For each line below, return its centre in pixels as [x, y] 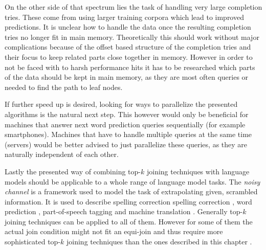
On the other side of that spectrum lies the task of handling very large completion [134, 7]
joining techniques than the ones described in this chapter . [159, 242]
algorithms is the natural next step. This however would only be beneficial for [127, 114]
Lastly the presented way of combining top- [73, 171]
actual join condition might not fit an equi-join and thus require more [114, 231]
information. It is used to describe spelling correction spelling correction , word [128, 201]
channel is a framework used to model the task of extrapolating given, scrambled [131, 191]
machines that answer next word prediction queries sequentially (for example [125, 124]
